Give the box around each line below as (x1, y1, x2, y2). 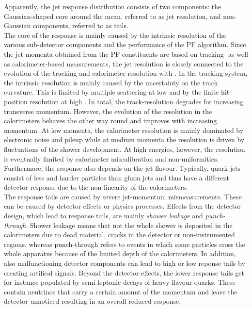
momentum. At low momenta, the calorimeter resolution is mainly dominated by (4, 125, 244, 135)
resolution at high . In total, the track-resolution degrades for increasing (30, 96, 244, 106)
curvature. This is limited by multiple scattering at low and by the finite (4, 87, 219, 97)
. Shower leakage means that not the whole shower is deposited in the (26, 220, 233, 230)
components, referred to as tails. (33, 20, 128, 31)
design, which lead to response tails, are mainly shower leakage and (4, 211, 203, 221)
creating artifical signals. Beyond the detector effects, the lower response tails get (4, 267, 244, 277)
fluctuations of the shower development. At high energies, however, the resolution (4, 144, 245, 154)
